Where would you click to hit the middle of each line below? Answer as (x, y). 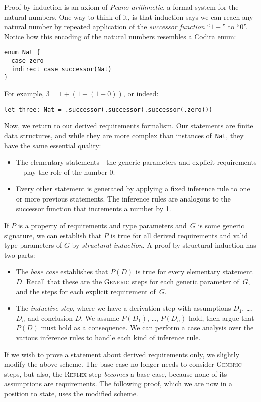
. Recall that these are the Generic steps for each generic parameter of (130, 281)
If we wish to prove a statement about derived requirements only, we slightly (122, 354)
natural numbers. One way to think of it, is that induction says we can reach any (129, 16)
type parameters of (33, 245)
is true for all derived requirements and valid (179, 235)
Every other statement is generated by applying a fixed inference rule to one (133, 189)
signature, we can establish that (53, 235)
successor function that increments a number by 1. (93, 208)
